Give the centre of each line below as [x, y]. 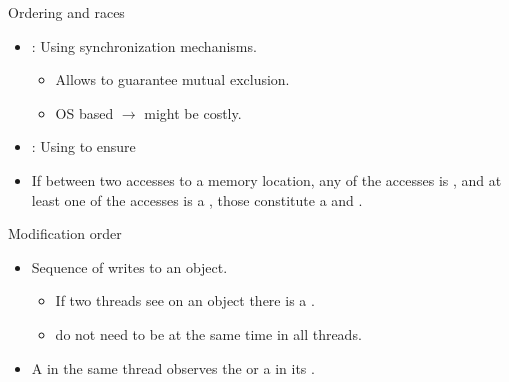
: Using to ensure [83, 146]
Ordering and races [66, 12]
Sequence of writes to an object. [129, 266]
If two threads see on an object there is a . [185, 300]
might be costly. [193, 112]
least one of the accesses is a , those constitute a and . [197, 199]
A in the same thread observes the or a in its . [173, 367]
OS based [84, 112]
